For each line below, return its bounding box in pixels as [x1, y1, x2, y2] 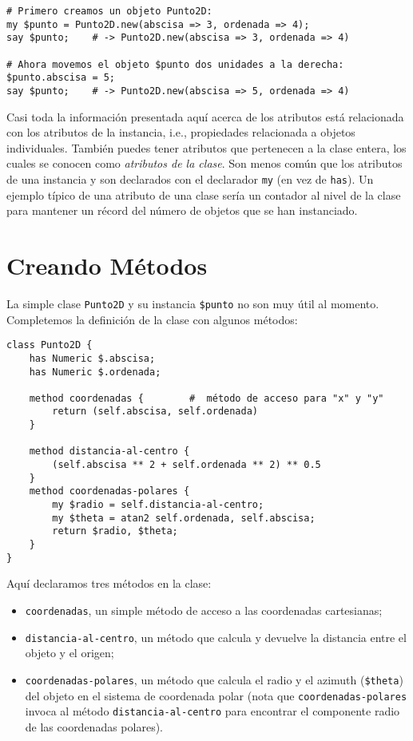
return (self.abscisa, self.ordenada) [52, 406, 258, 418]
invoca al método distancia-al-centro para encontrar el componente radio [25, 703, 400, 719]
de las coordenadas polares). [25, 718, 163, 735]
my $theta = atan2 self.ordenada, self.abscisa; [52, 512, 316, 524]
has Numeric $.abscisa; [29, 352, 156, 364]
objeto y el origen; [25, 644, 114, 661]
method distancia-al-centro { [29, 446, 190, 458]
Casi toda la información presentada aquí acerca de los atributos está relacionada [6, 108, 404, 125]
